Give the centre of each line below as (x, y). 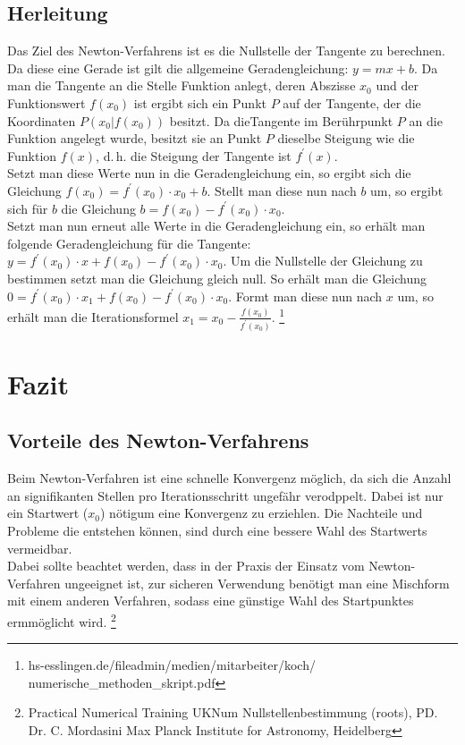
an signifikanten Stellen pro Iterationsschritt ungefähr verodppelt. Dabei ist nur (225, 495)
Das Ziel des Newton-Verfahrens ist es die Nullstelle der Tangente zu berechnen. (226, 51)
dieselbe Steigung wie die (346, 138)
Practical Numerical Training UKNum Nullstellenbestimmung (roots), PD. (233, 712)
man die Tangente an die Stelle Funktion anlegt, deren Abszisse (182, 85)
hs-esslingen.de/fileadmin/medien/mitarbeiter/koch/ (172, 665)
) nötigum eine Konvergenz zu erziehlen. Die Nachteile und (262, 513)
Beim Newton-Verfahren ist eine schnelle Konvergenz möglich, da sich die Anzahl (229, 478)
